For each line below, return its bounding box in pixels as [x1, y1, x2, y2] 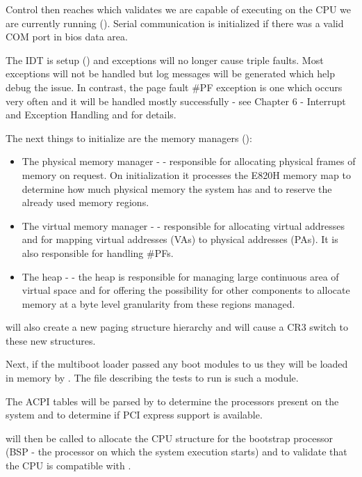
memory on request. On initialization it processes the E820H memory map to [22, 167, 351, 182]
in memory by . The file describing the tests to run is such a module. [6, 370, 299, 385]
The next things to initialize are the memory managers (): [6, 130, 252, 145]
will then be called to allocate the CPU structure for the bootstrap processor [6, 430, 333, 445]
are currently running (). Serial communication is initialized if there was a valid [6, 15, 344, 30]
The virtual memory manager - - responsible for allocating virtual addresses [22, 218, 345, 233]
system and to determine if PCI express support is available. [6, 407, 263, 422]
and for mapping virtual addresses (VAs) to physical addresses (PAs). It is [22, 232, 338, 247]
